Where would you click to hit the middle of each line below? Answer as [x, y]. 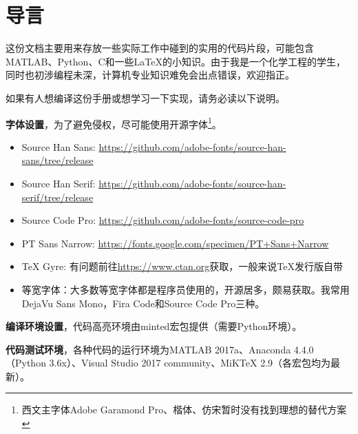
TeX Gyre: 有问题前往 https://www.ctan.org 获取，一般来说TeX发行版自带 [182, 266]
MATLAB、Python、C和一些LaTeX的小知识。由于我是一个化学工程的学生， [176, 61]
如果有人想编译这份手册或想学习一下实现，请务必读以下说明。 [145, 97]
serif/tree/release [57, 197]
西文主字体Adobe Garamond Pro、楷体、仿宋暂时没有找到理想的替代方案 [184, 410]
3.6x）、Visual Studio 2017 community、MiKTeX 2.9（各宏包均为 [190, 363]
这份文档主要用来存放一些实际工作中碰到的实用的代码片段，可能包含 [160, 48]
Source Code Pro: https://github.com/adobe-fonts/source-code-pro [163, 220]
